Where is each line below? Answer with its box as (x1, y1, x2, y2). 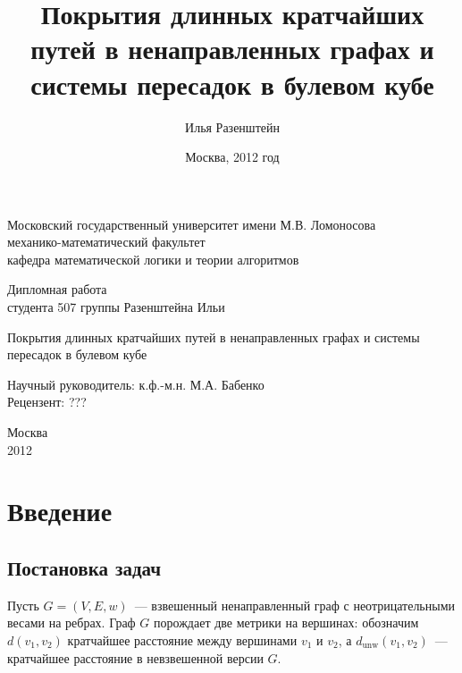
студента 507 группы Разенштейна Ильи (7, 298, 225, 316)
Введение (7, 492, 113, 529)
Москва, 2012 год (185, 147, 280, 166)
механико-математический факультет (7, 232, 206, 251)
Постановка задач (7, 553, 162, 581)
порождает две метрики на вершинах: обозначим (154, 613, 419, 632)
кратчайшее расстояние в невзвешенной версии (7, 648, 264, 667)
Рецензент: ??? (7, 392, 87, 411)
